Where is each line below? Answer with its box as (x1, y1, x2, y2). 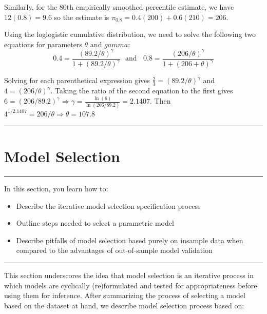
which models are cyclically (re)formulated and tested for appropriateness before (4, 280, 257, 290)
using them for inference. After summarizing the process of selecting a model (4, 290, 245, 301)
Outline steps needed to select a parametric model (16, 218, 174, 228)
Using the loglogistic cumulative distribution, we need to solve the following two (4, 29, 256, 40)
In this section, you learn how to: (4, 183, 108, 193)
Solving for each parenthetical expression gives (4, 75, 150, 86)
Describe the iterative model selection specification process (16, 200, 201, 211)
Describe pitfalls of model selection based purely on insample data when (16, 234, 243, 245)
